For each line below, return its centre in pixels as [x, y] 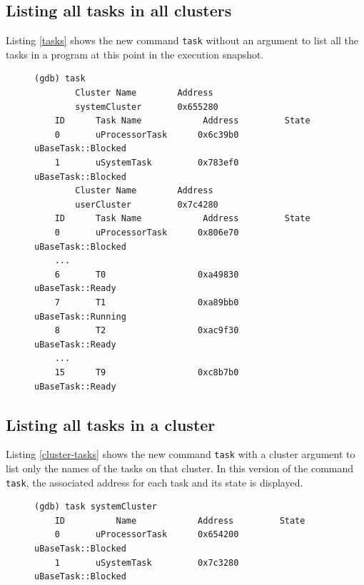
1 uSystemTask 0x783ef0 [147, 163]
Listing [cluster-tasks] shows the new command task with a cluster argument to [181, 454]
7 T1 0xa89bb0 [147, 302]
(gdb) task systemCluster [96, 507]
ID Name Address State [180, 520]
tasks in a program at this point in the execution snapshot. [135, 54]
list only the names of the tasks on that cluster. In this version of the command [180, 468]
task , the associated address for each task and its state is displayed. [155, 482]
